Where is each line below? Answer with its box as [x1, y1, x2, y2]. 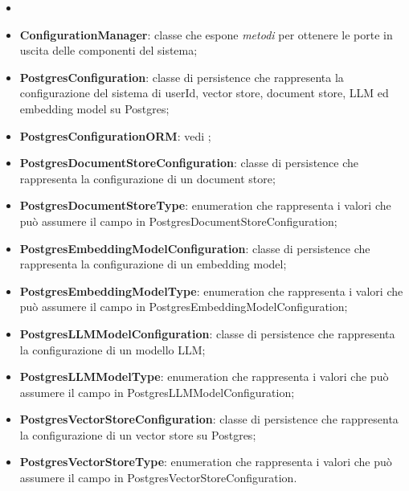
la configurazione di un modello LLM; [19, 341, 206, 358]
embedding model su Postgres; [19, 100, 170, 117]
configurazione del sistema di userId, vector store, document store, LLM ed [19, 84, 389, 101]
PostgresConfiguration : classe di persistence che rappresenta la [19, 68, 344, 85]
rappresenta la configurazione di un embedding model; [19, 256, 287, 272]
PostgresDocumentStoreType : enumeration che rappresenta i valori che [19, 197, 391, 214]
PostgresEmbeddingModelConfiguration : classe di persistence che [19, 239, 370, 256]
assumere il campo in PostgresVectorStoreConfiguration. [19, 469, 297, 486]
